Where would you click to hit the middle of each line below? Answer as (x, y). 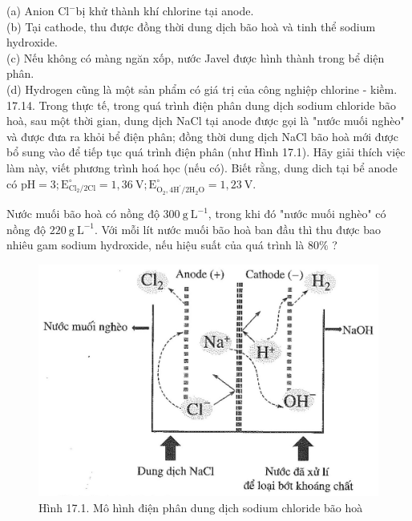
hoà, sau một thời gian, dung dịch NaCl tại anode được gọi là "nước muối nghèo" (206, 121)
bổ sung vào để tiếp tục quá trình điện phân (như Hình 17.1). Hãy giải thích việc (206, 152)
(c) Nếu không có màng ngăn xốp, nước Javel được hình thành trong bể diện (196, 57)
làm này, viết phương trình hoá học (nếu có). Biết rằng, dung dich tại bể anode (202, 167)
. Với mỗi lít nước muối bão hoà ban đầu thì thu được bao (237, 229)
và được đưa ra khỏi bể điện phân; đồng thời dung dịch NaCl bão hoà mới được (202, 136)
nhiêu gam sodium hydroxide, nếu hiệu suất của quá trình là (156, 245)
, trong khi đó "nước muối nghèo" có (297, 214)
